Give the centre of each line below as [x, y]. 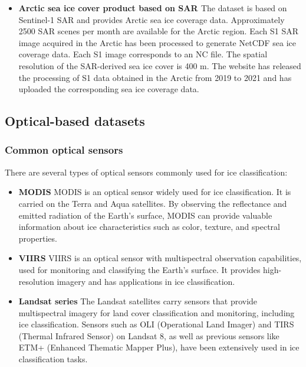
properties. [38, 238]
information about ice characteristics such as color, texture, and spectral [149, 227]
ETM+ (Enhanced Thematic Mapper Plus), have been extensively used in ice [159, 347]
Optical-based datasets [75, 121]
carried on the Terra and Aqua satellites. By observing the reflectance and [153, 203]
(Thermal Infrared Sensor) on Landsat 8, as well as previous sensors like [149, 335]
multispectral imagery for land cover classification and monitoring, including [157, 312]
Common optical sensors [64, 150]
